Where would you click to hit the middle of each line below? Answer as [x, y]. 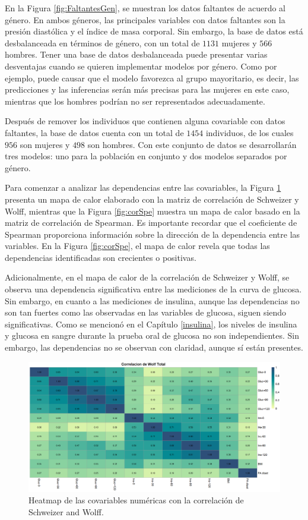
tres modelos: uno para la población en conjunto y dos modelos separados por [146, 156]
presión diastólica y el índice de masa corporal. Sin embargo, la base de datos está [154, 31]
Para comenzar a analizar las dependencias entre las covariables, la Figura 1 [143, 187]
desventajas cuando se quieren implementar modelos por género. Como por [141, 66]
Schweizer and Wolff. [66, 511]
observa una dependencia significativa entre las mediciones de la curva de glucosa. [153, 289]
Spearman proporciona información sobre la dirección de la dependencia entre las [153, 234]
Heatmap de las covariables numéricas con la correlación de [136, 500]
